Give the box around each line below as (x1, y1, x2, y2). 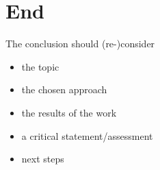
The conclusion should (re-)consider (5, 36, 155, 51)
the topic (21, 59, 59, 73)
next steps (21, 151, 64, 166)
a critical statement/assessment (21, 128, 153, 143)
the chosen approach (21, 82, 107, 97)
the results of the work (21, 105, 117, 119)
